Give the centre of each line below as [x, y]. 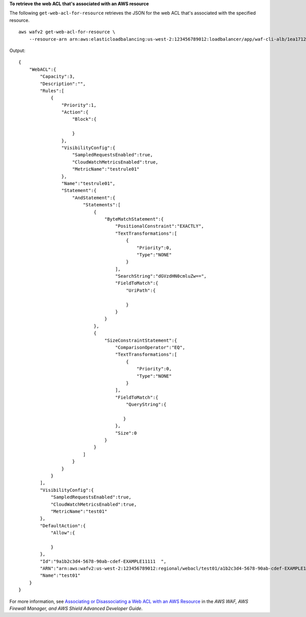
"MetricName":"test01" [79, 511]
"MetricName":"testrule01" [106, 169]
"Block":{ [84, 119]
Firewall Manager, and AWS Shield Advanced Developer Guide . [76, 608]
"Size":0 [126, 433]
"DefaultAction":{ [63, 526]
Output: [17, 50]
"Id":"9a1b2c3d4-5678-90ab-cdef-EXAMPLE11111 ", [103, 561]
